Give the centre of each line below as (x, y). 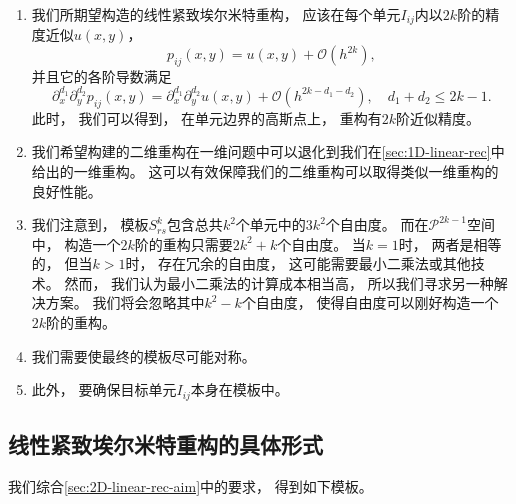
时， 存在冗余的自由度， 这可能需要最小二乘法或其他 (298, 263)
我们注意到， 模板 (90, 224)
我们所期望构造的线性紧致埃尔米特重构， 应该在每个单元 (216, 14)
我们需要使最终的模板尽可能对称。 (143, 355)
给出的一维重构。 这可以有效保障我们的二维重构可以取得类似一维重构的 (265, 170)
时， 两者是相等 (450, 243)
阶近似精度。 (438, 117)
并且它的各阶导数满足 (101, 75)
